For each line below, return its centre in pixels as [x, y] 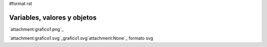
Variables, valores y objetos [53, 17]
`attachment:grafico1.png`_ [36, 29]
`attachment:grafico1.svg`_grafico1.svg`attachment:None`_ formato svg [81, 38]
